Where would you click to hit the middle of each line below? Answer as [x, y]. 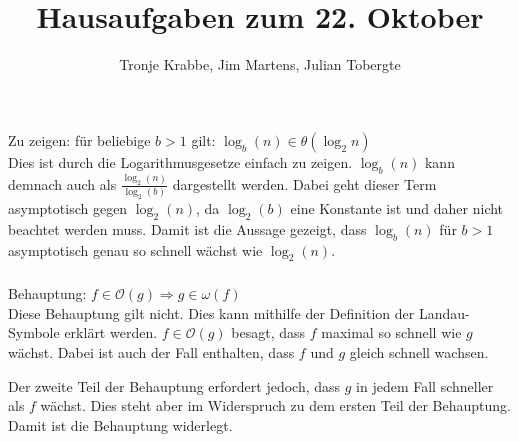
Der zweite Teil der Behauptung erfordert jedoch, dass [174, 385]
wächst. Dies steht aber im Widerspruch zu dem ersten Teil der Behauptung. [275, 405]
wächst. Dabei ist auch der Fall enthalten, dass [151, 352]
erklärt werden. [111, 332]
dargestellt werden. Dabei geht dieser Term [304, 183]
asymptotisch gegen [68, 207]
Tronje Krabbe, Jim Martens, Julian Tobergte [260, 64]
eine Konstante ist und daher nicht [397, 207]
